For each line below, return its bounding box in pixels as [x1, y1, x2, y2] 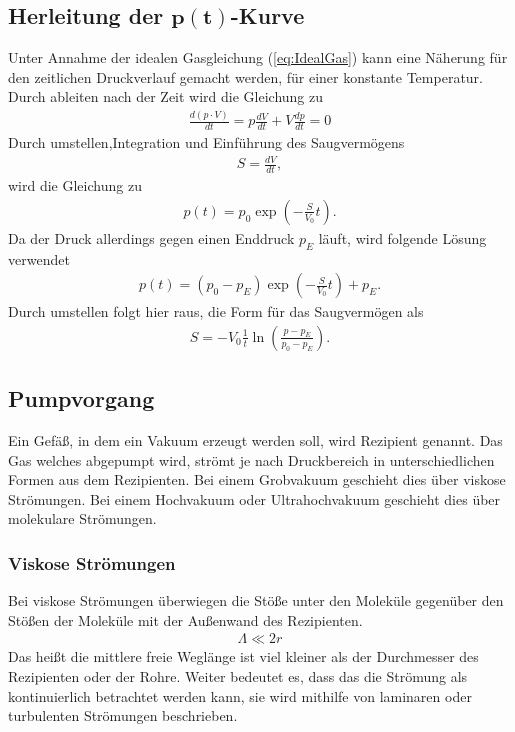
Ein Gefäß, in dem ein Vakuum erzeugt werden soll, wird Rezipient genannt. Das [8, 430, 503, 450]
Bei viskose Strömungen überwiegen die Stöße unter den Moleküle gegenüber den [8, 590, 504, 611]
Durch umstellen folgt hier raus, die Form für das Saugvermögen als [8, 301, 424, 322]
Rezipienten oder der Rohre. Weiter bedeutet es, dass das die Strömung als [8, 666, 468, 686]
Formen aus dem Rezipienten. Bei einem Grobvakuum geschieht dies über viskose [8, 469, 506, 490]
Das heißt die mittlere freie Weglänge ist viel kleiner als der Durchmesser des [8, 646, 479, 667]
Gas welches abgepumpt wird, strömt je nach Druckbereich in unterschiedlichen [8, 449, 495, 470]
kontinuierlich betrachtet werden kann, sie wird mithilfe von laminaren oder [8, 685, 472, 706]
